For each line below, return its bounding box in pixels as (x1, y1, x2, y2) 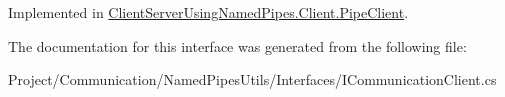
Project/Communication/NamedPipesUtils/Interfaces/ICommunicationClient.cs (8, 69, 497, 90)
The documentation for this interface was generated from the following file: (8, 35, 467, 56)
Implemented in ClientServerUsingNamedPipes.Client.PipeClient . (8, 2, 409, 22)
